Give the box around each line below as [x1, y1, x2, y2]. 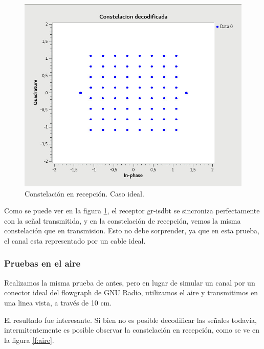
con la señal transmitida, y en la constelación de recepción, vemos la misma [4, 215, 241, 226]
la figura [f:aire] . [4, 334, 54, 345]
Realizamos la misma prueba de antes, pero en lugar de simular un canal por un [4, 277, 255, 288]
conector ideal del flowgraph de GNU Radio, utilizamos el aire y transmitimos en [4, 287, 258, 298]
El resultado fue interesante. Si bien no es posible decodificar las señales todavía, [4, 314, 257, 325]
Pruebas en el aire [4, 257, 81, 270]
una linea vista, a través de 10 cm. [4, 297, 112, 308]
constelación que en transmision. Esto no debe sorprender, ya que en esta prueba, [4, 225, 260, 236]
